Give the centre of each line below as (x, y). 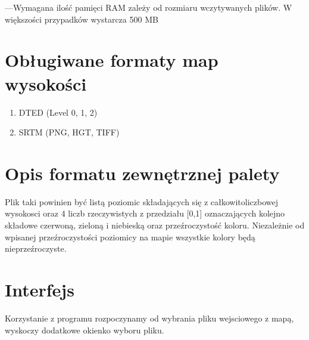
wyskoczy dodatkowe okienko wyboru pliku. (85, 330)
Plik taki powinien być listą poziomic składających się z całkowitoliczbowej (141, 201)
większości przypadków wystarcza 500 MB (82, 19)
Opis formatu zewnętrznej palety (142, 173)
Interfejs (40, 289)
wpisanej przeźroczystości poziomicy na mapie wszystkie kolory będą (130, 237)
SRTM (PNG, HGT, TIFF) (69, 132)
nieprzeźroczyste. (36, 248)
